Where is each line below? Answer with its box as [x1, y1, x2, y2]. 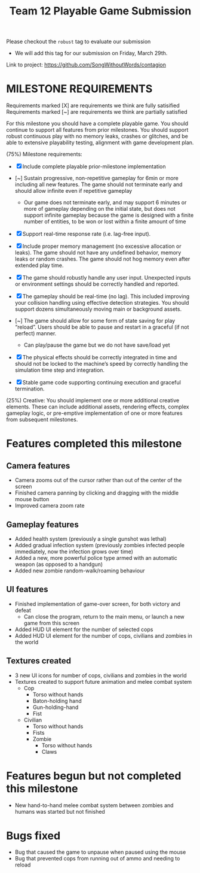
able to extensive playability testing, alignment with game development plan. [6, 139, 194, 146]
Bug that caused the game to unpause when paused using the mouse [14, 848, 186, 856]
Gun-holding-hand [32, 704, 79, 711]
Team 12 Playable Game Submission [9, 4, 192, 18]
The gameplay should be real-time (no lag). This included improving [22, 293, 190, 300]
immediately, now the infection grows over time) [14, 548, 133, 555]
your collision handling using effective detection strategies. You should [14, 299, 189, 307]
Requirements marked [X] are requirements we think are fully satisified [6, 102, 180, 109]
